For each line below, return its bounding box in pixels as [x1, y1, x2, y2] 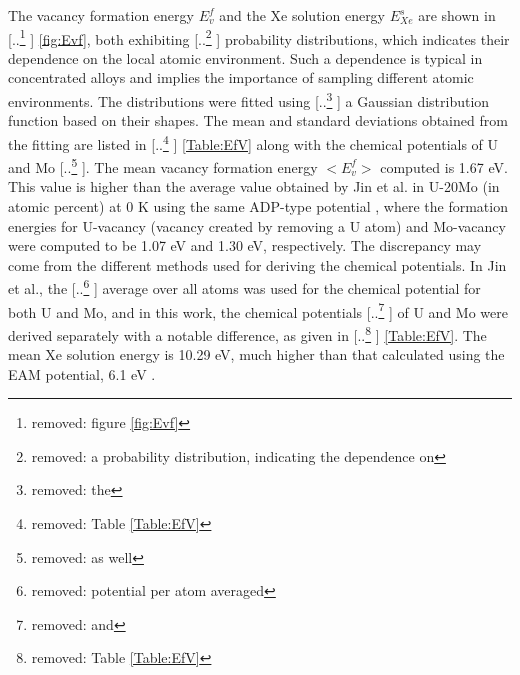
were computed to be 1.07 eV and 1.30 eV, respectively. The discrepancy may [8, 235, 482, 256]
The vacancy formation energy [8, 5, 194, 25]
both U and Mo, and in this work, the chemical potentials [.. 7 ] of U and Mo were [8, 298, 508, 322]
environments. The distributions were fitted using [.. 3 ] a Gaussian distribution [8, 88, 490, 111]
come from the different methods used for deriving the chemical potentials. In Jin [8, 254, 507, 275]
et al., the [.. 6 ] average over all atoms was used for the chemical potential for [8, 275, 481, 298]
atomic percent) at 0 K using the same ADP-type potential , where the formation [8, 195, 508, 216]
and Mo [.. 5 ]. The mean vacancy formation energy [8, 154, 318, 177]
